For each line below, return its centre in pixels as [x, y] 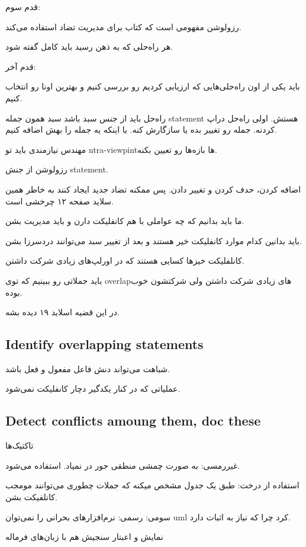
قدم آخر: [21, 66]
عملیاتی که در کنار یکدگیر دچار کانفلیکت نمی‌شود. [93, 388]
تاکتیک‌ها [20, 445]
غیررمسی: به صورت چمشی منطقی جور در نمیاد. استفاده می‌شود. [123, 465]
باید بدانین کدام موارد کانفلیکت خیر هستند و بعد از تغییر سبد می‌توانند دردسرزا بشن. [154, 240]
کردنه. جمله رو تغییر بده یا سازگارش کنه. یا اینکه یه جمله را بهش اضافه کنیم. [141, 129]
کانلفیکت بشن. [31, 497]
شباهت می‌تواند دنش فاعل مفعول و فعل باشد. [88, 368]
